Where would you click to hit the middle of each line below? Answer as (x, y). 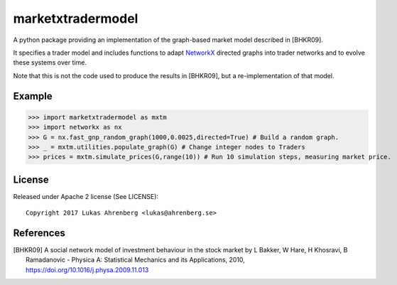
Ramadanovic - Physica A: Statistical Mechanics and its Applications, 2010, (135, 260)
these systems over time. (50, 63)
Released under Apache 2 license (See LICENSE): (86, 196)
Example (33, 96)
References (39, 233)
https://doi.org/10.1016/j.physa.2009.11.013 (87, 269)
